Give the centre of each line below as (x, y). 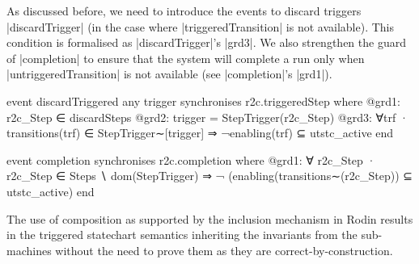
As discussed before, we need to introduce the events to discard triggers (184, 10)
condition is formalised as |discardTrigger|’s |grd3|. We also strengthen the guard (206, 42)
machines (29, 250)
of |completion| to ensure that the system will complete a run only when (186, 58)
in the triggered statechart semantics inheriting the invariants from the (182, 235)
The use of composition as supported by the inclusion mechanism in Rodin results (210, 218)
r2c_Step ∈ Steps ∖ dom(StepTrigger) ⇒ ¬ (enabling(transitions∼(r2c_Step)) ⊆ (210, 176)
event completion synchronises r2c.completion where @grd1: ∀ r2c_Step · (191, 159)
